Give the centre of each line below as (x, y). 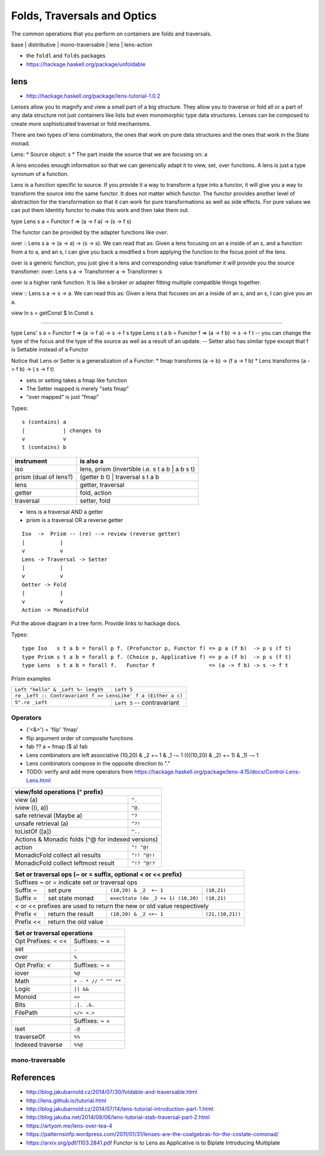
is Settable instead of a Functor (50, 350)
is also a (91, 461)
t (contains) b (44, 447)
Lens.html (39, 780)
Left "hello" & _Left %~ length (59, 689)
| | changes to (62, 430)
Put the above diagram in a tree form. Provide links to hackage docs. (96, 623)
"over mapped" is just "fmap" (63, 397)
